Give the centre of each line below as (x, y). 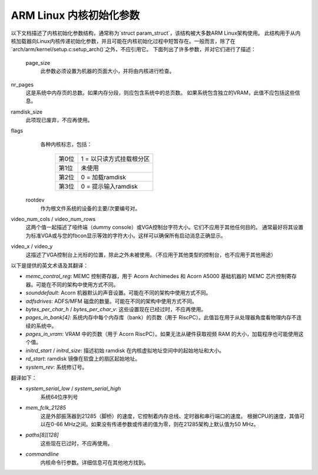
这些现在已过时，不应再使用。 (77, 443)
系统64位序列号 (59, 397)
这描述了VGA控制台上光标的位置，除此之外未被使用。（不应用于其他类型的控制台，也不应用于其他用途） (151, 255)
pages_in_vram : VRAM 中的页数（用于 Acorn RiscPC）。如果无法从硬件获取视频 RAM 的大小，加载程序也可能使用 (162, 334)
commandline (42, 454)
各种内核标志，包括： (66, 144)
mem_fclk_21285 (46, 408)
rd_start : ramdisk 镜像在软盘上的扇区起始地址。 (83, 359)
